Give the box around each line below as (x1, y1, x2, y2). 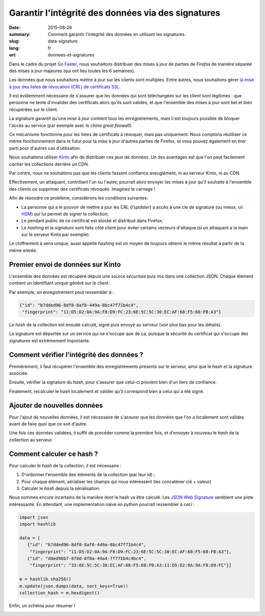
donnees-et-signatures (48, 52, 95, 58)
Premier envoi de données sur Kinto (9, 260, 121, 269)
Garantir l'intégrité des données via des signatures (9, 7, 221, 18)
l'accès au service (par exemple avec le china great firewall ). (9, 122, 132, 128)
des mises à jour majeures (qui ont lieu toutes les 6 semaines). (9, 68, 135, 74)
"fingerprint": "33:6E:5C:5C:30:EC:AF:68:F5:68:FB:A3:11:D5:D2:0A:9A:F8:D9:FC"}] (29, 562, 232, 568)
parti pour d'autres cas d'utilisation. (9, 145, 81, 151)
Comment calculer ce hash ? (9, 449, 98, 458)
